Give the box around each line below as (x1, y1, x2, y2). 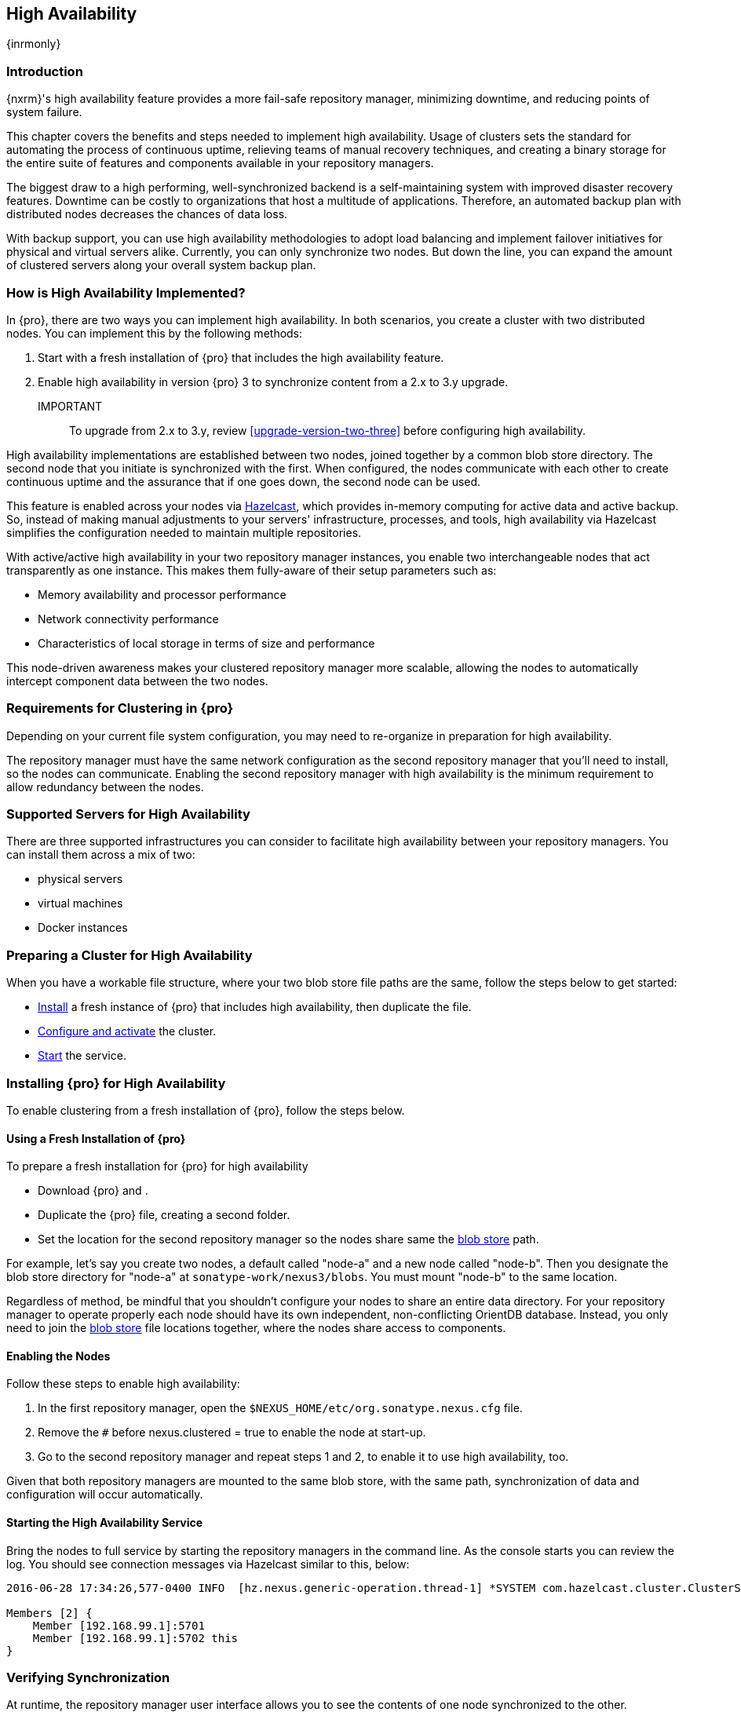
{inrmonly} (6, 37, 61, 51)
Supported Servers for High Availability (6, 806, 250, 823)
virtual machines (38, 896, 123, 911)
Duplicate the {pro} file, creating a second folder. (38, 1208, 290, 1222)
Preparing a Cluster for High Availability (6, 947, 253, 963)
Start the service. (38, 1049, 126, 1063)
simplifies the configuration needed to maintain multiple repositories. (6, 525, 362, 539)
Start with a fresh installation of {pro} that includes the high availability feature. (38, 350, 444, 364)
